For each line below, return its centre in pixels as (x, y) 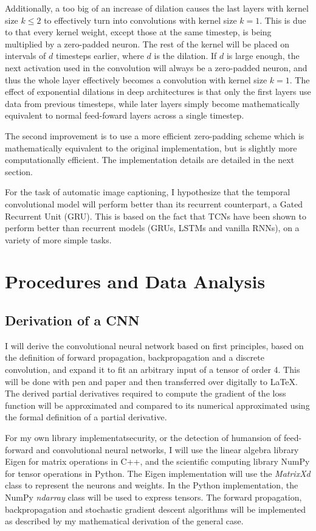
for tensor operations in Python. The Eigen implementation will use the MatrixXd (158, 473)
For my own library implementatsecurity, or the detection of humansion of (143, 438)
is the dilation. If (185, 56)
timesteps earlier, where (100, 56)
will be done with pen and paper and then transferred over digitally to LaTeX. (151, 381)
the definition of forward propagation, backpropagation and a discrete (135, 357)
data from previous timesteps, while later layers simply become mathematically (153, 103)
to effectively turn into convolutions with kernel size (140, 20)
